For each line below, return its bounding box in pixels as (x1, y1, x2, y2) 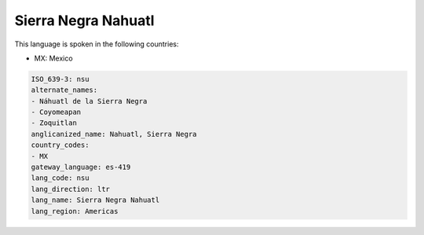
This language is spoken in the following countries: (14, 39, 179, 49)
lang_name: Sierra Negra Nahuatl (31, 196, 160, 204)
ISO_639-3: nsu (31, 75, 90, 83)
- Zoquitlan (31, 119, 78, 127)
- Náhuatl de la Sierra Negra (31, 97, 148, 105)
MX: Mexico (34, 53, 74, 63)
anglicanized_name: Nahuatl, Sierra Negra (31, 130, 197, 138)
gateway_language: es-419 (31, 163, 131, 172)
